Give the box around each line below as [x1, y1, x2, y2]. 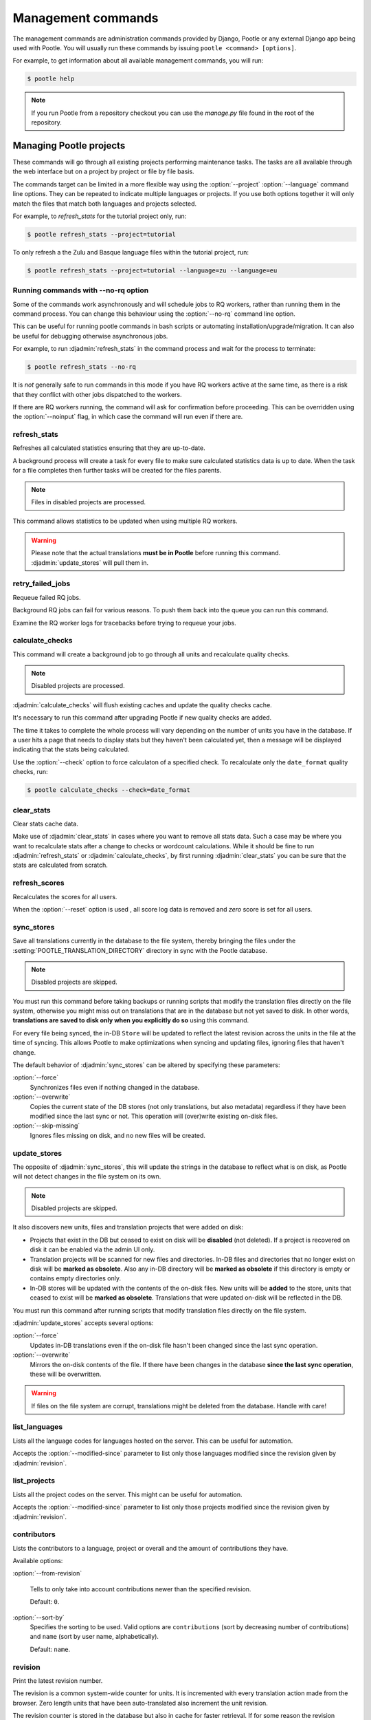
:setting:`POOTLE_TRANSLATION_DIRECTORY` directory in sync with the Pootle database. [12, 946, 268, 954]
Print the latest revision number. [12, 1676, 103, 1685]
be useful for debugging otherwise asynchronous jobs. [12, 332, 168, 340]
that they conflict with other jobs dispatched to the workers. [12, 390, 182, 398]
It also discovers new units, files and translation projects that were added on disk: [12, 1223, 244, 1232]
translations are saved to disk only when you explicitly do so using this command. [12, 1016, 249, 1024]
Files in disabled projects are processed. [31, 498, 146, 506]
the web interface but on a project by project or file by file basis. [12, 167, 195, 175]
